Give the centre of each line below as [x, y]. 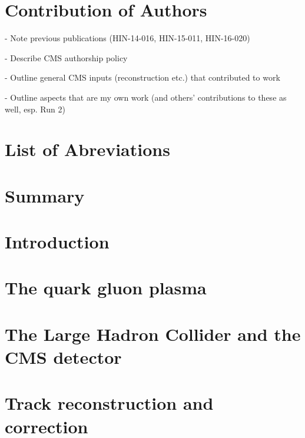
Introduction [57, 242]
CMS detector [63, 356]
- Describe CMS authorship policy [66, 57]
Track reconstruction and [109, 403]
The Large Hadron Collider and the [153, 334]
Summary [45, 195]
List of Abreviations [87, 149]
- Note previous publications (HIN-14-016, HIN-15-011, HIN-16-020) [127, 38]
